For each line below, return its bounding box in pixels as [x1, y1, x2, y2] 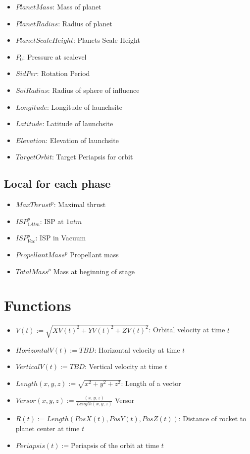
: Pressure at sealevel [23, 51, 87, 62]
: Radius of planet [58, 18, 112, 28]
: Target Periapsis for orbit [51, 151, 133, 162]
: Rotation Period [37, 68, 90, 78]
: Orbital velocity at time [149, 324, 225, 335]
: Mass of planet [52, 1, 101, 11]
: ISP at [40, 216, 64, 226]
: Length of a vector [121, 378, 181, 388]
